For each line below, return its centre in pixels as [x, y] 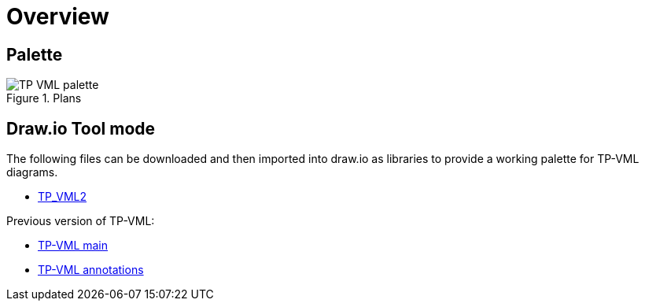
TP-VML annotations [91, 270]
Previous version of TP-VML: [81, 221]
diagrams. [32, 172]
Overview [58, 17]
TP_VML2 [63, 197]
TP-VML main [73, 246]
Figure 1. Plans [44, 98]
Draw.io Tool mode [81, 128]
